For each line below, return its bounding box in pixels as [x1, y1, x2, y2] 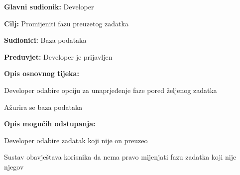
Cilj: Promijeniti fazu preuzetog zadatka [4, 18, 128, 28]
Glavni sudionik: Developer [4, 1, 94, 11]
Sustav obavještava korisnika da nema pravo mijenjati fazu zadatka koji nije [4, 152, 237, 162]
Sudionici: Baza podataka [4, 35, 87, 45]
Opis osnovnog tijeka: [4, 68, 79, 79]
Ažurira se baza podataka [4, 101, 83, 112]
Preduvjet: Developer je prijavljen [4, 51, 113, 62]
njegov [4, 161, 24, 172]
